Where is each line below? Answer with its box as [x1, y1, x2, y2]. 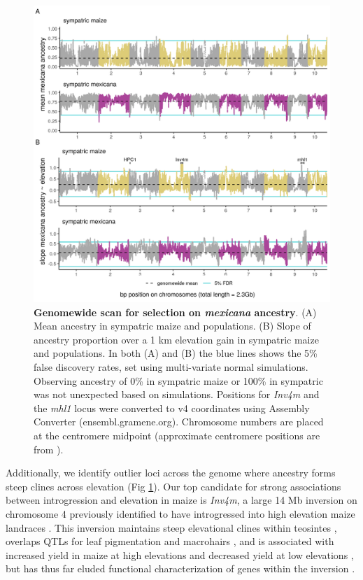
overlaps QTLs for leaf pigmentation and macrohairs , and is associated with [6, 534, 334, 549]
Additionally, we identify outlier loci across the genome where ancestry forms [6, 465, 336, 480]
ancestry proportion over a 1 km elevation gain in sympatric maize [34, 332, 319, 346]
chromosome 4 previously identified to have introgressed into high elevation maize [6, 506, 355, 521]
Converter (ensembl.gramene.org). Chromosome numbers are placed [34, 414, 324, 429]
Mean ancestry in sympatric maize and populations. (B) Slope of [34, 318, 311, 333]
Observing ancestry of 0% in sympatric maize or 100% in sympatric [34, 373, 323, 388]
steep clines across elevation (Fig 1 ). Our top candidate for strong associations [6, 479, 341, 493]
